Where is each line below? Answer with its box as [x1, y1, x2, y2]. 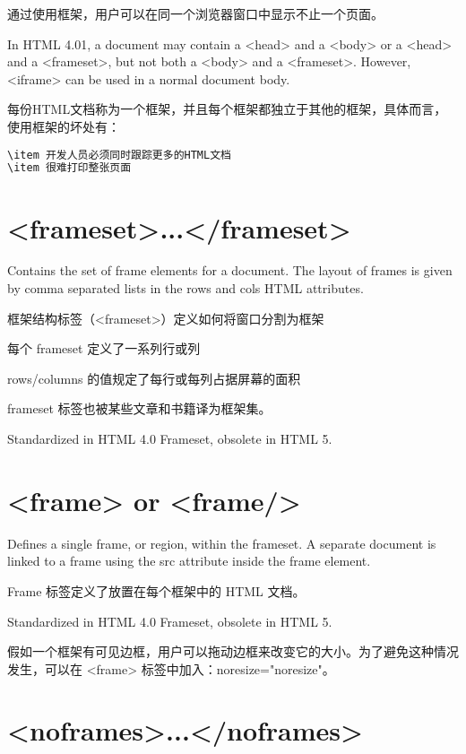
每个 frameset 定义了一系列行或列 [7, 339, 201, 358]
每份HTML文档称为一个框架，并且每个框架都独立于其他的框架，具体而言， [7, 100, 447, 118]
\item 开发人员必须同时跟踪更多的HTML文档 [7, 148, 231, 161]
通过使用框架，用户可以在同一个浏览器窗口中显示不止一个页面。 [7, 4, 384, 22]
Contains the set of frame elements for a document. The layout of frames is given [7, 261, 453, 280]
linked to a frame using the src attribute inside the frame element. [7, 551, 371, 570]
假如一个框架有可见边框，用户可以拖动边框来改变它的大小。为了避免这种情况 [7, 642, 459, 661]
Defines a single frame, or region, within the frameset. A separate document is [7, 533, 436, 552]
